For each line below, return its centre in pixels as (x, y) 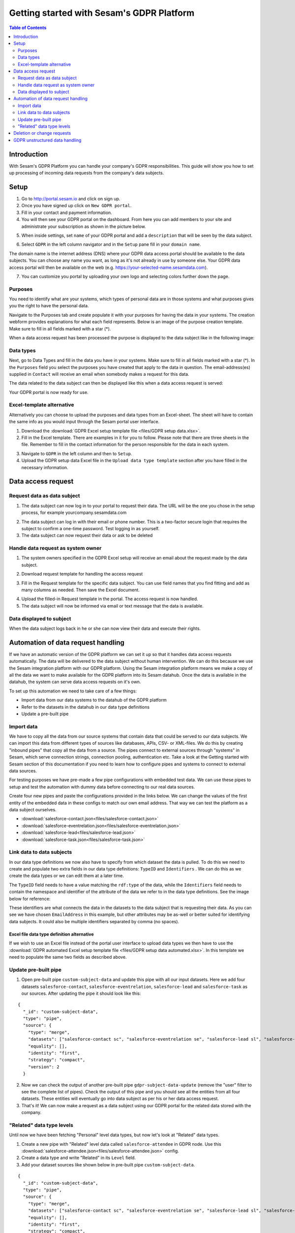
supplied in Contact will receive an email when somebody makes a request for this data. (99, 374)
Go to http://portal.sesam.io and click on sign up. (71, 199)
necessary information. (45, 467)
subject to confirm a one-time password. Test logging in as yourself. (90, 528)
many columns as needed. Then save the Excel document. (81, 590)
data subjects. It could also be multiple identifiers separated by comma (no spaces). (94, 921)
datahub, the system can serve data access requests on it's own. (75, 682)
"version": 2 (44, 1067)
